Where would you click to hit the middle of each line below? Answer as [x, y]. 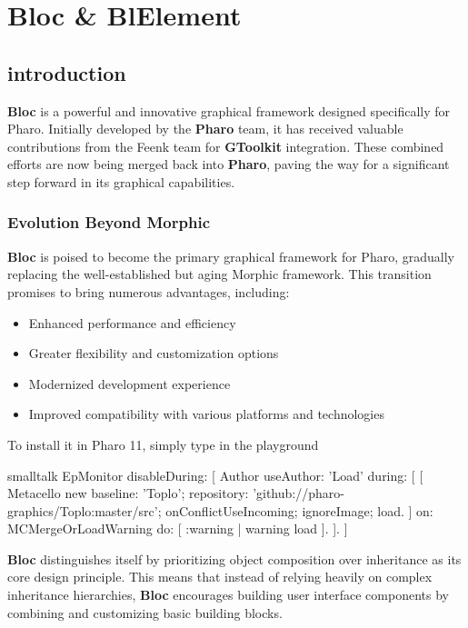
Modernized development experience [129, 383]
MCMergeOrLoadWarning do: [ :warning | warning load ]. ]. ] [178, 528]
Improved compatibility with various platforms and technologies [206, 414]
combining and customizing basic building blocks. [145, 612]
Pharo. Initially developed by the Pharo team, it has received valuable [205, 129]
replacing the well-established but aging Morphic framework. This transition [219, 274]
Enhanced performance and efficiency [132, 322]
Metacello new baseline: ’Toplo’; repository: [128, 493]
